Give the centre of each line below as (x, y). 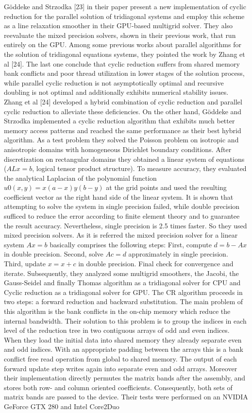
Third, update (25, 264)
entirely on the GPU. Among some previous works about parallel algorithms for (123, 44)
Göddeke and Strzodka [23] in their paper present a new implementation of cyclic (125, 6)
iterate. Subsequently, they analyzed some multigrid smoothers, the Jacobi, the (121, 273)
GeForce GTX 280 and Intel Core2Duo (62, 406)
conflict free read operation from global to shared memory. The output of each (120, 358)
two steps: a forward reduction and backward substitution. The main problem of (124, 301)
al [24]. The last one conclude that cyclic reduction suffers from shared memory (122, 63)
